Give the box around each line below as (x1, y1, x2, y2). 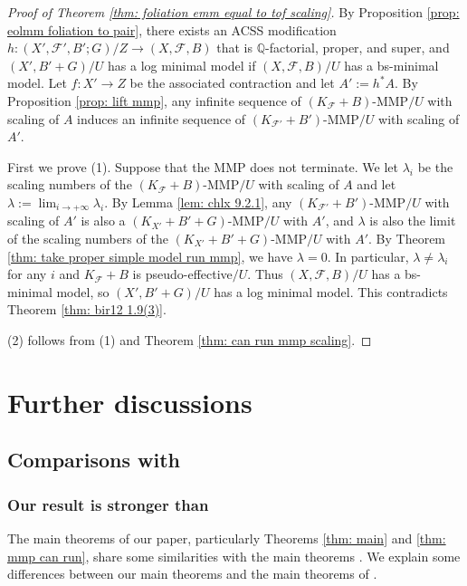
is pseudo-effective (132, 264, 233, 283)
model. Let (7, 73, 67, 92)
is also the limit (369, 211, 456, 230)
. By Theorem (368, 228, 446, 247)
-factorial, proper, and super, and (265, 38, 450, 57)
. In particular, (327, 246, 409, 265)
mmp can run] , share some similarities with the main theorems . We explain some (7, 546, 461, 565)
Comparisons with (7, 446, 181, 474)
